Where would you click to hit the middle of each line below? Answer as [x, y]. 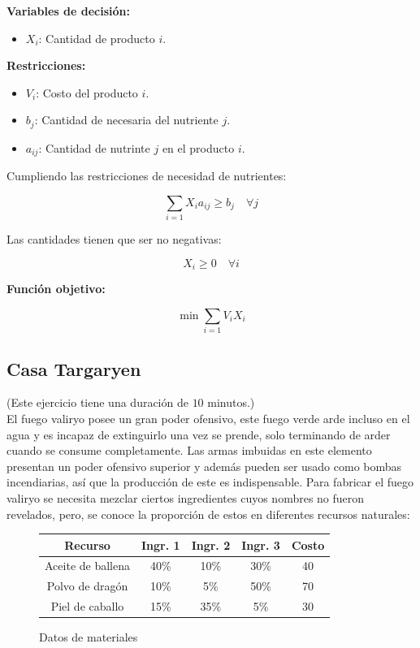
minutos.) [231, 402]
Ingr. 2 [211, 544]
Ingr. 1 [161, 544]
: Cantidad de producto [97, 38]
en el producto [198, 147]
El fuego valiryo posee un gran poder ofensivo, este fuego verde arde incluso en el [208, 418]
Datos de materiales [89, 637]
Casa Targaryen [74, 368]
